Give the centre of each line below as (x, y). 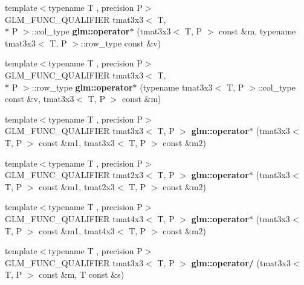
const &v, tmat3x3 (40, 99)
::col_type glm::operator (81, 31)
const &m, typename (257, 31)
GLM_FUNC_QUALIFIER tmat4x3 (74, 218)
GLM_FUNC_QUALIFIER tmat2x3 (74, 175)
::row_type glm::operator (82, 87)
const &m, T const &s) (82, 274)
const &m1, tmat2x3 (77, 186)
